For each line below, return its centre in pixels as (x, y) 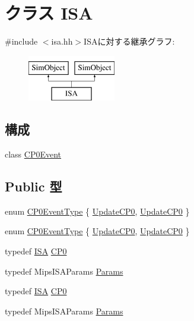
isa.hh (62, 41)
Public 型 (34, 186)
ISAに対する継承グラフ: (129, 41)
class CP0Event (33, 154)
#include (21, 41)
